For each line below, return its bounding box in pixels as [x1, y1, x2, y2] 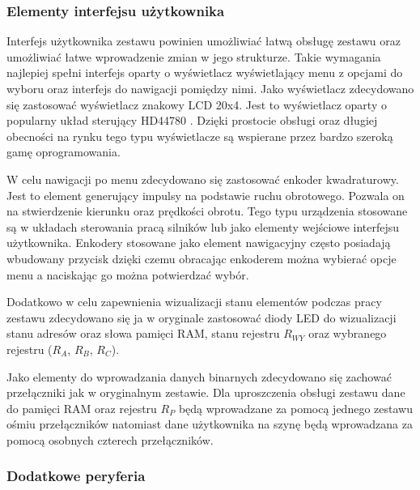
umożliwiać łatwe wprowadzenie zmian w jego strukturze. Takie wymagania [6, 48, 381, 65]
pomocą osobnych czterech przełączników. [6, 431, 214, 448]
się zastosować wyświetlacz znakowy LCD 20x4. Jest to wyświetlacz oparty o [6, 96, 387, 113]
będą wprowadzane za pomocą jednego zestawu [178, 399, 413, 416]
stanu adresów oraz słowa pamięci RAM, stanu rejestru [6, 325, 280, 342]
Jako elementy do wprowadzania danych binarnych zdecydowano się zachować [6, 368, 392, 385]
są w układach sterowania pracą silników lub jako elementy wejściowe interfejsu [6, 218, 400, 235]
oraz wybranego [308, 325, 387, 342]
